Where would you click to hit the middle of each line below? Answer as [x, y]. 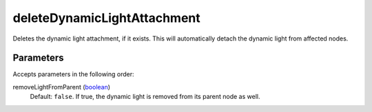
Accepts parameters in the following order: [73, 74]
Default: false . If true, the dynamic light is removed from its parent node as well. [145, 97]
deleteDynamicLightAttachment [106, 18]
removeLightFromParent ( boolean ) [61, 87]
